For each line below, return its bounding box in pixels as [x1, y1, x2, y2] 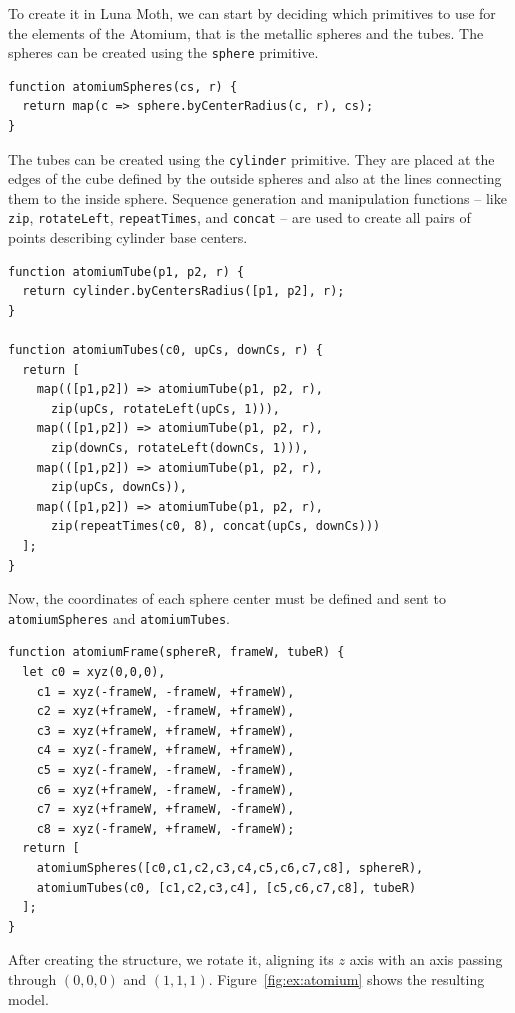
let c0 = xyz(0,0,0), [22, 665, 166, 680]
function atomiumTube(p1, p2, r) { [8, 264, 245, 279]
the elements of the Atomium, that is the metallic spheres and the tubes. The [8, 22, 484, 43]
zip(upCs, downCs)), [50, 480, 187, 495]
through [8, 968, 57, 989]
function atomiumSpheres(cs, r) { [8, 79, 238, 94]
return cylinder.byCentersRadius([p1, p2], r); [22, 284, 345, 299]
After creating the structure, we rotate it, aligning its [8, 949, 334, 970]
